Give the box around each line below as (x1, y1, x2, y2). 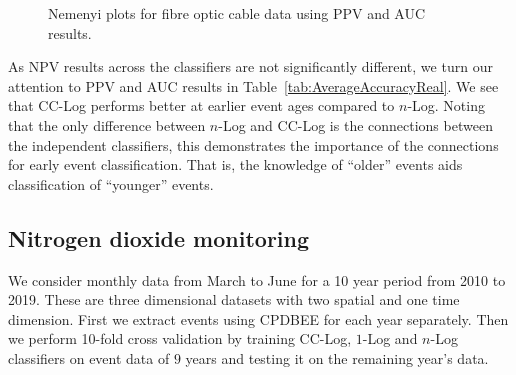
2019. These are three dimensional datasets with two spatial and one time (8, 289, 460, 310)
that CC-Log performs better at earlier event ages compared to (8, 95, 395, 116)
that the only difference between (8, 114, 206, 135)
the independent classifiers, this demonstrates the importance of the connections (8, 134, 499, 155)
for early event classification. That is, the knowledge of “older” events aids (8, 154, 463, 175)
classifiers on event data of (8, 347, 170, 368)
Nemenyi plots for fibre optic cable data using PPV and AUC (48, 3, 426, 23)
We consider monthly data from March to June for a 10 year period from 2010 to (8, 269, 506, 290)
